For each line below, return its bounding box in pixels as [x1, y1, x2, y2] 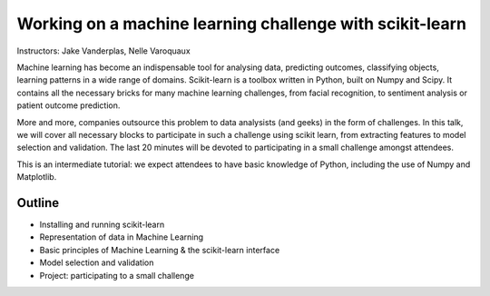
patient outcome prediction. [16, 100, 121, 111]
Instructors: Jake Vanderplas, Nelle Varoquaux [16, 45, 191, 56]
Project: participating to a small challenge [39, 270, 195, 281]
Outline [16, 195, 59, 211]
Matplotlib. [16, 172, 57, 183]
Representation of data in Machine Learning [39, 232, 204, 242]
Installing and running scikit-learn [39, 219, 165, 230]
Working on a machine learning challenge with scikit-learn [16, 14, 467, 34]
